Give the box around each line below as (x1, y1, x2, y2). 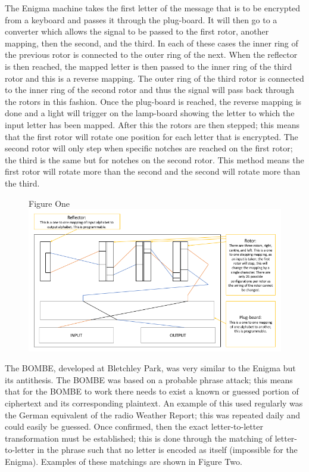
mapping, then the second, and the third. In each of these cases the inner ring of (5, 36, 298, 49)
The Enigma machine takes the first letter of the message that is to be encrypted (5, 2, 301, 14)
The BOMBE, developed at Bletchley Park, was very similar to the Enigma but (5, 362, 296, 374)
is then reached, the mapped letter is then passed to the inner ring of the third (5, 60, 292, 72)
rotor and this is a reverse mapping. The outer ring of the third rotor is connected (5, 72, 304, 84)
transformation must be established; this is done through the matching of (5, 431, 272, 444)
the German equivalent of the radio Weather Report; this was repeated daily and (5, 408, 301, 421)
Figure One (29, 197, 70, 209)
